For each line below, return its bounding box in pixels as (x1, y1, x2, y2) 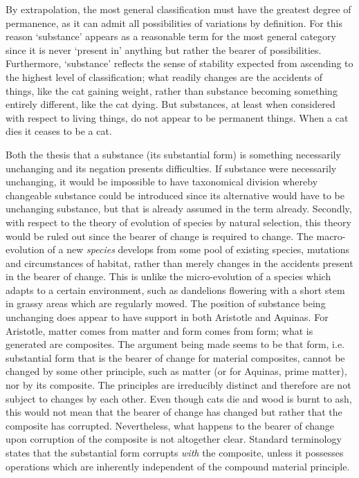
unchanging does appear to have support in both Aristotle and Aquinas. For (6, 310, 329, 324)
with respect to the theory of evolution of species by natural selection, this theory (6, 214, 351, 229)
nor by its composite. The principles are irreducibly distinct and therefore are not (6, 378, 351, 392)
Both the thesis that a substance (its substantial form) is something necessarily (6, 147, 341, 161)
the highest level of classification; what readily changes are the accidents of (6, 69, 323, 84)
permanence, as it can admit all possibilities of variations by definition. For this (6, 15, 342, 30)
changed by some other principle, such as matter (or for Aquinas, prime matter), (6, 364, 347, 378)
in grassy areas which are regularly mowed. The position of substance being (6, 296, 326, 311)
